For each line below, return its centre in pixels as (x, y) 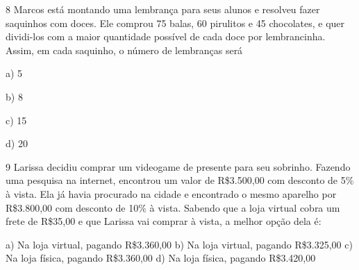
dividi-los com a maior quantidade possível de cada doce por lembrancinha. (166, 36)
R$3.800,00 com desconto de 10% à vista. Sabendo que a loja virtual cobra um (173, 207)
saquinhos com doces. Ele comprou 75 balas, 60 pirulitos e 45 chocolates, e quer (175, 23)
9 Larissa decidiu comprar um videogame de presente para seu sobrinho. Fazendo (178, 166)
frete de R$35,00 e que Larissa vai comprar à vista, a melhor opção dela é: (164, 221)
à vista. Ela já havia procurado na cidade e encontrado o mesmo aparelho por (171, 193)
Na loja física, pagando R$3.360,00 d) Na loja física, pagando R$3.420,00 (161, 258)
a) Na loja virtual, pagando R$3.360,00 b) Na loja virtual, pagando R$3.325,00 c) (179, 244)
